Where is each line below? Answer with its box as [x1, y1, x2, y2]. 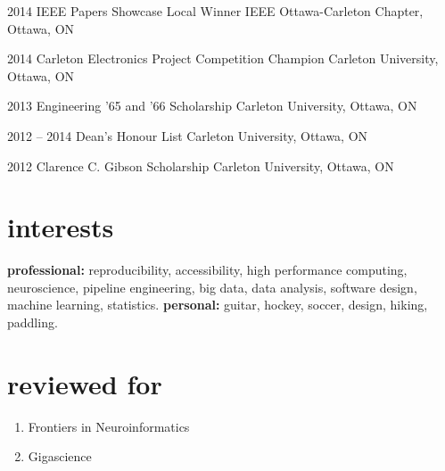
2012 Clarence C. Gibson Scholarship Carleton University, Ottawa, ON [7, 156, 394, 175]
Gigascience [28, 447, 92, 466]
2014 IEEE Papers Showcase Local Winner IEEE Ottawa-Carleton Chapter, [7, 2, 424, 20]
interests [7, 209, 114, 245]
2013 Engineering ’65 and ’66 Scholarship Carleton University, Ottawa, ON [7, 96, 417, 115]
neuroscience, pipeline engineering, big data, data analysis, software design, [7, 277, 417, 296]
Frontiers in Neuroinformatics [28, 417, 190, 435]
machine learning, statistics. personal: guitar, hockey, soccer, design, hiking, [7, 295, 428, 314]
